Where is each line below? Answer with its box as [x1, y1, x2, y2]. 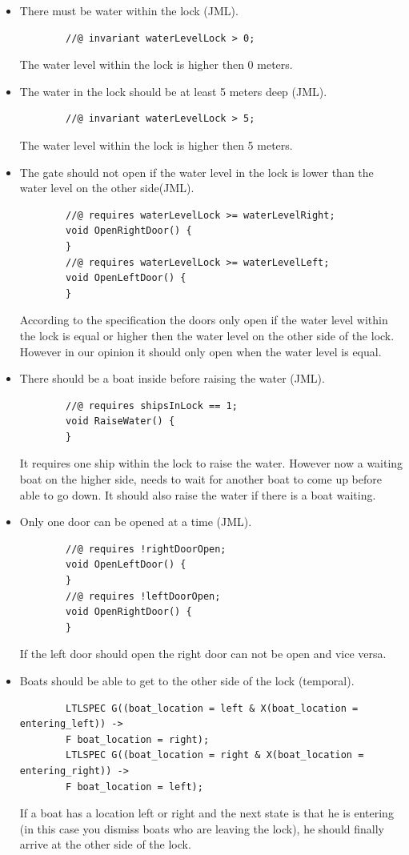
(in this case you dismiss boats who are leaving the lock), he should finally [19, 820, 384, 837]
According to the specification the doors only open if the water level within [19, 311, 388, 328]
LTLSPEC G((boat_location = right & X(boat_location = [66, 749, 364, 761]
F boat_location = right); [66, 733, 210, 745]
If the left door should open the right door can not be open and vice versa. [19, 645, 387, 662]
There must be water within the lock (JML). [19, 2, 239, 18]
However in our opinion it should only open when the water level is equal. [19, 343, 382, 359]
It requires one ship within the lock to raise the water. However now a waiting [19, 455, 403, 472]
